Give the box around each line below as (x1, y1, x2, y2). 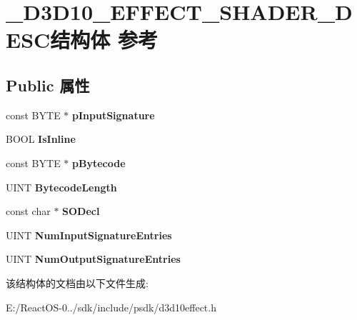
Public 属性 (6, 74, 90, 96)
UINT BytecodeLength (6, 179, 117, 194)
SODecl (62, 204, 100, 219)
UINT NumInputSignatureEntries (6, 227, 172, 242)
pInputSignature (72, 107, 155, 122)
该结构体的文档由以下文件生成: (6, 275, 149, 290)
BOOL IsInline (6, 131, 76, 146)
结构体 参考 (50, 25, 159, 54)
